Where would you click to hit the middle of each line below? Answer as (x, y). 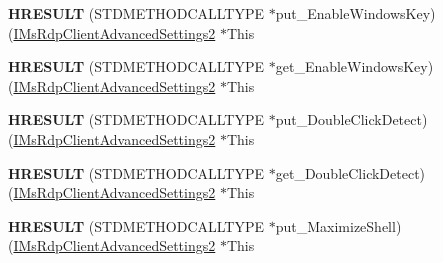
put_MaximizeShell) (338, 225)
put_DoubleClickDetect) (351, 119)
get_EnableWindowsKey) (354, 66)
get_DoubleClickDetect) (350, 172)
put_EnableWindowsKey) (355, 13)
